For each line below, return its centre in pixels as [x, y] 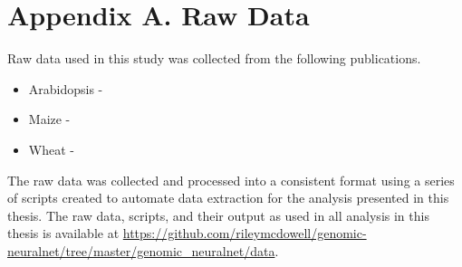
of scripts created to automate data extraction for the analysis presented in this [228, 198]
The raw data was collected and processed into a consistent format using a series [231, 180]
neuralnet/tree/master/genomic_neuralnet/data [141, 250]
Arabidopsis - [66, 88]
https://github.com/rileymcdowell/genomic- [245, 233]
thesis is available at [63, 233]
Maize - [49, 119]
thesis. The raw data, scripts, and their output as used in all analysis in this [218, 215]
